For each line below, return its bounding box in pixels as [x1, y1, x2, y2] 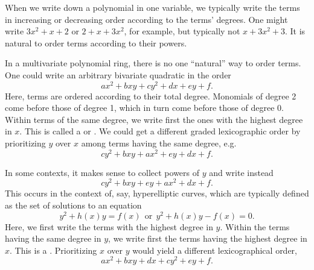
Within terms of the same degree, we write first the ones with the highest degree [5, 113, 303, 125]
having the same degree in [5, 232, 101, 245]
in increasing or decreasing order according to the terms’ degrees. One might [5, 13, 288, 25]
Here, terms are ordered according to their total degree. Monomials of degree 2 [5, 89, 296, 102]
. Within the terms [220, 220, 290, 233]
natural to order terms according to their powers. [5, 36, 187, 49]
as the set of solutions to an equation [5, 198, 142, 211]
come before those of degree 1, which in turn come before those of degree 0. [5, 101, 284, 114]
